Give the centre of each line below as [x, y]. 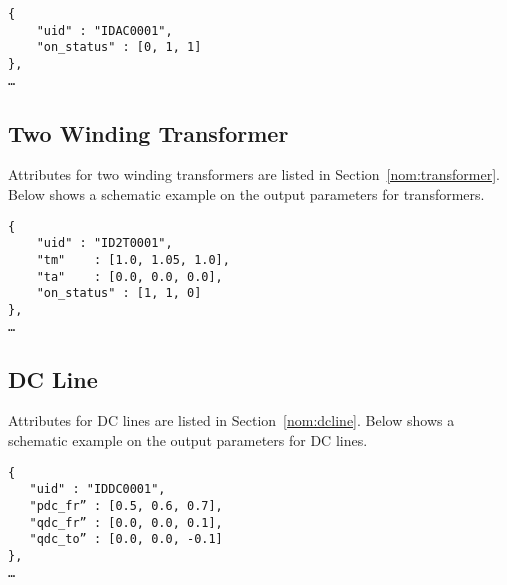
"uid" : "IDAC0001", [104, 30]
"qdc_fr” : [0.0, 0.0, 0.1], [126, 522]
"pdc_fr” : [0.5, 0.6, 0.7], [126, 505]
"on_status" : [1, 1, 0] [119, 293]
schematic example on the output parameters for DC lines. [188, 440]
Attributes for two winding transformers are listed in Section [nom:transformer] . [254, 174]
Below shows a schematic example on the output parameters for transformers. [246, 194]
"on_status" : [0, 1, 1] [119, 47]
